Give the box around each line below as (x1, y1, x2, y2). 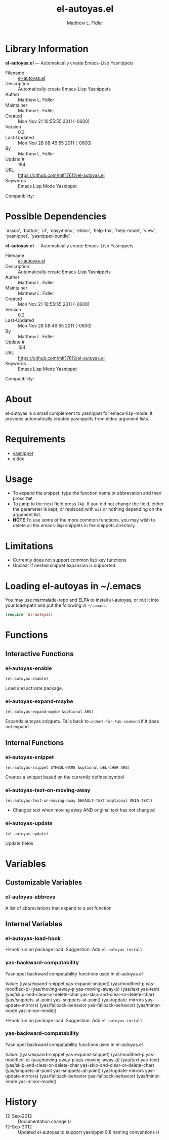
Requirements (5, 433, 66, 445)
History (5, 1096, 37, 1108)
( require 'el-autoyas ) (5, 612, 53, 617)
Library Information (5, 43, 89, 54)
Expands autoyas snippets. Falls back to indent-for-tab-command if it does (5, 718, 159, 724)
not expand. (5, 724, 30, 730)
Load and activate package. (5, 685, 63, 691)
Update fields (5, 840, 34, 846)
